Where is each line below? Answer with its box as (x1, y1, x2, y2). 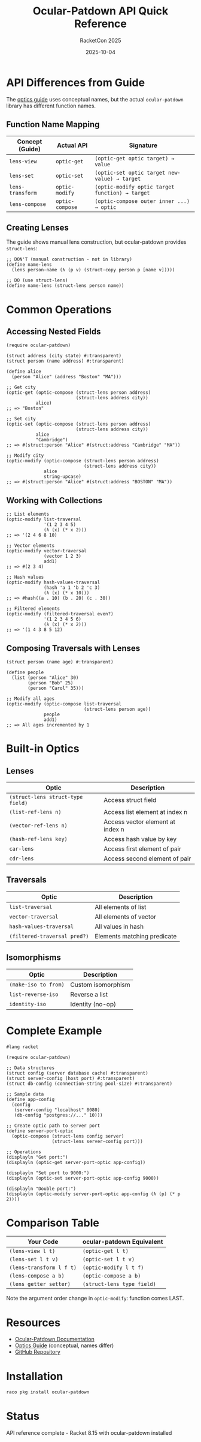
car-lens (9, 845, 34, 852)
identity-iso (9, 1001, 47, 1007)
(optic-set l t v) (83, 1256, 135, 1263)
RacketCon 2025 (80, 37, 121, 44)
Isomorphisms (6, 953, 61, 963)
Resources (6, 1316, 61, 1329)
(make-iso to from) (9, 981, 65, 988)
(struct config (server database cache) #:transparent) (6, 1070, 148, 1076)
